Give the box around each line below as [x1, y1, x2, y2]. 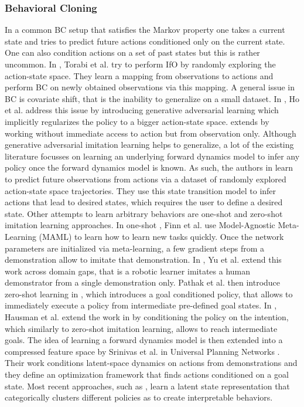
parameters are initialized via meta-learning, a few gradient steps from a [5, 242, 265, 254]
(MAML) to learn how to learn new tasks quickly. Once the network [39, 230, 284, 242]
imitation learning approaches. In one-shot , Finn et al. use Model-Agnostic [5, 219, 275, 231]
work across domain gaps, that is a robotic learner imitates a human [5, 264, 251, 277]
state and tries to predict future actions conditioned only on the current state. [5, 35, 285, 47]
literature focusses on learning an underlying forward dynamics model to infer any [5, 150, 300, 162]
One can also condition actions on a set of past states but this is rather [5, 46, 260, 59]
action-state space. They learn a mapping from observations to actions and [5, 69, 274, 82]
